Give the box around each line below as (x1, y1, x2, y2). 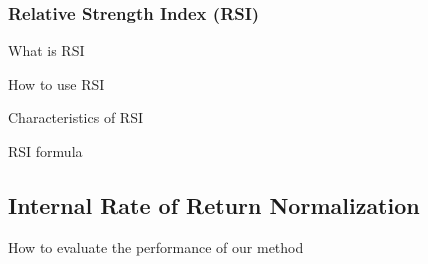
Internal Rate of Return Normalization (8, 189, 420, 220)
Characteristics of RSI (8, 107, 143, 128)
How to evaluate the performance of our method (8, 236, 304, 257)
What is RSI (8, 40, 85, 61)
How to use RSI (8, 73, 105, 94)
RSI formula (8, 141, 83, 161)
